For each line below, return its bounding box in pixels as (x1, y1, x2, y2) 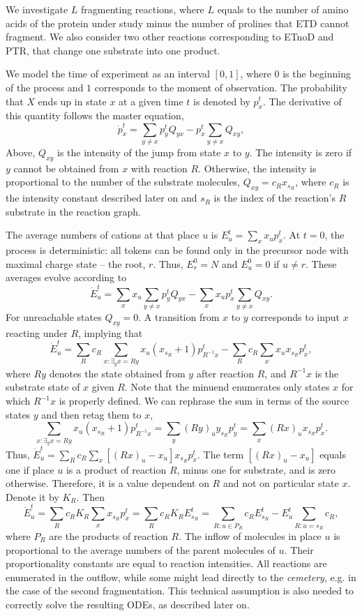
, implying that (78, 325, 143, 340)
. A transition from (138, 310, 220, 324)
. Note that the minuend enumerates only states (124, 380, 330, 394)
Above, (6, 145, 36, 159)
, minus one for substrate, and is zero (176, 462, 336, 476)
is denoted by (193, 93, 250, 108)
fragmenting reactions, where (81, 2, 204, 16)
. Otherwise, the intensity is (198, 160, 317, 175)
